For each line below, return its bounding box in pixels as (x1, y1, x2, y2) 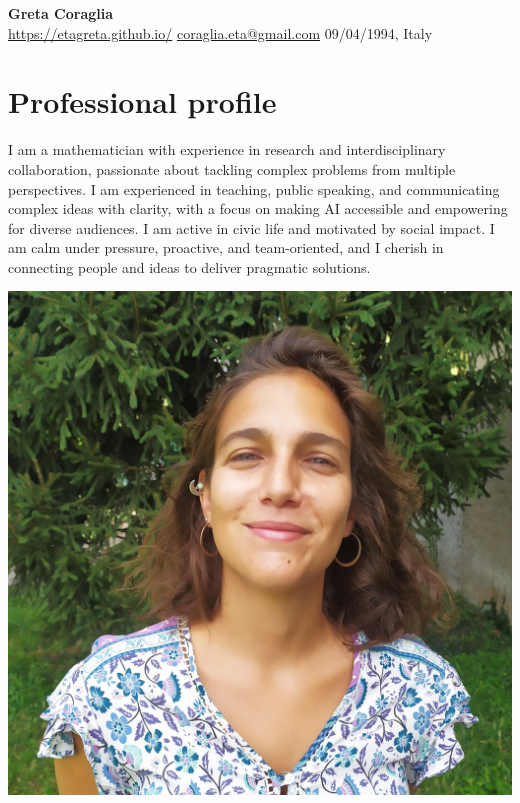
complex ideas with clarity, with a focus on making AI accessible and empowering (8, 198, 508, 219)
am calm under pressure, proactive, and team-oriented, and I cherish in (8, 237, 444, 258)
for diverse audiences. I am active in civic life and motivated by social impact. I (8, 217, 495, 238)
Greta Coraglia (8, 3, 114, 23)
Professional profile (8, 81, 277, 122)
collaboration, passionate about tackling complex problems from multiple (8, 158, 456, 179)
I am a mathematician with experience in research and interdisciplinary (8, 139, 446, 160)
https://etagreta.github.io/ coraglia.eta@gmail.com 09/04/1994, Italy (8, 22, 433, 43)
